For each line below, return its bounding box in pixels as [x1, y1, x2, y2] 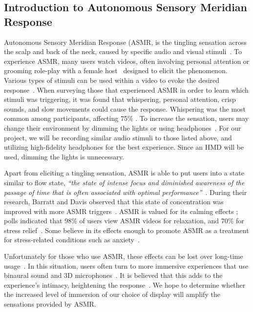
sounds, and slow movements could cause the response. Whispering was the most [4, 103, 246, 114]
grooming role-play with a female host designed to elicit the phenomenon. [4, 65, 228, 76]
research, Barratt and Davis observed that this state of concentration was [4, 196, 224, 207]
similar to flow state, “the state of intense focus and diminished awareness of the [4, 177, 245, 187]
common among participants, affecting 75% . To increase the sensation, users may [4, 113, 249, 123]
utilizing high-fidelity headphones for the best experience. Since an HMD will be [4, 142, 244, 152]
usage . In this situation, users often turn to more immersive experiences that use [4, 260, 249, 271]
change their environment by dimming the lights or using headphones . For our [4, 122, 241, 133]
